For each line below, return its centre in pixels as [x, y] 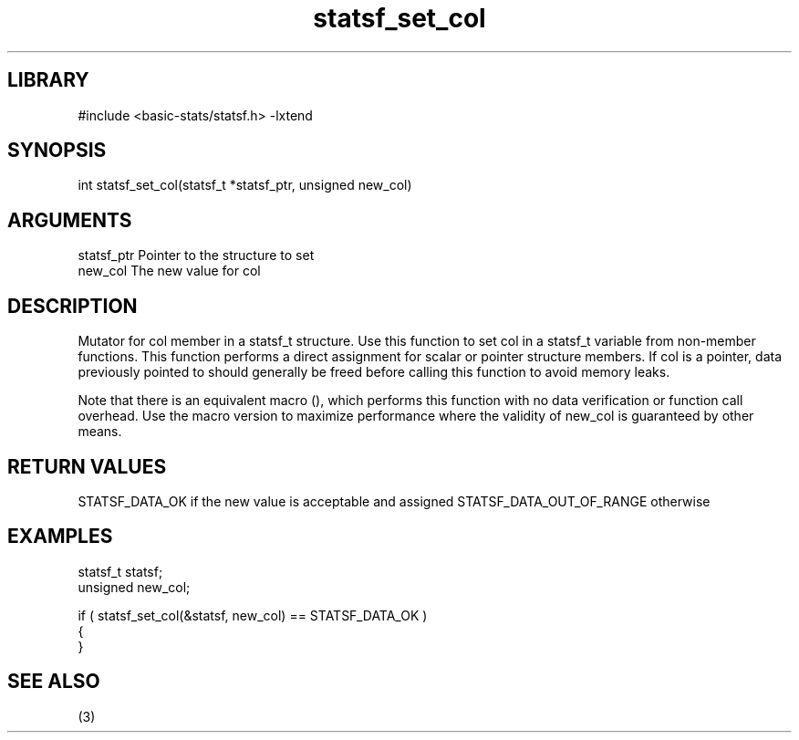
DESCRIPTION [73, 306]
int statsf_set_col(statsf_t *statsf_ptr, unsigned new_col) [245, 185]
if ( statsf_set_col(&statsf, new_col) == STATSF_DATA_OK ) [253, 615]
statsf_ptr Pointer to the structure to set [196, 255]
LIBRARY [48, 80]
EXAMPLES [60, 537]
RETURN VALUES [87, 466]
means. [100, 432]
